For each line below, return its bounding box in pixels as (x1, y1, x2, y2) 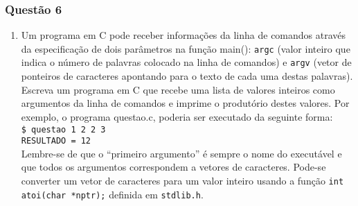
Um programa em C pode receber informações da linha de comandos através (21, 28, 346, 42)
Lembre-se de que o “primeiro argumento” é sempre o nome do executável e (21, 146, 342, 160)
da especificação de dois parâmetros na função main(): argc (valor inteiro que (21, 41, 350, 55)
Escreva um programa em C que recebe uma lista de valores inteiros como (21, 82, 335, 96)
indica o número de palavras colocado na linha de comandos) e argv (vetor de (21, 55, 352, 69)
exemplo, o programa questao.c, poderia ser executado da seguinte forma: (21, 109, 333, 123)
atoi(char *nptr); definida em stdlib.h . (21, 187, 204, 201)
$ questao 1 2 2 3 (21, 124, 106, 135)
